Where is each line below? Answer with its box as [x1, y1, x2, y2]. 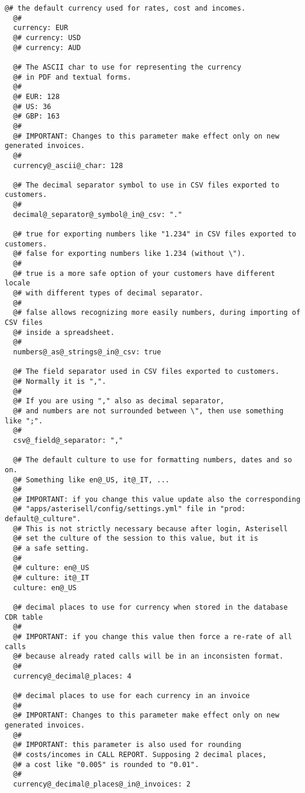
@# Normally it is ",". [13, 377, 106, 386]
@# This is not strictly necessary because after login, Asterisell [13, 524, 288, 533]
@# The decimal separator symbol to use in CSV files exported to [13, 180, 280, 189]
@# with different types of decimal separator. [13, 289, 204, 298]
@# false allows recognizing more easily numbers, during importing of [13, 308, 301, 317]
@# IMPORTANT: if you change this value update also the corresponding [13, 495, 301, 504]
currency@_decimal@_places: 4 [13, 672, 132, 680]
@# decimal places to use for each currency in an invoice [13, 691, 250, 700]
